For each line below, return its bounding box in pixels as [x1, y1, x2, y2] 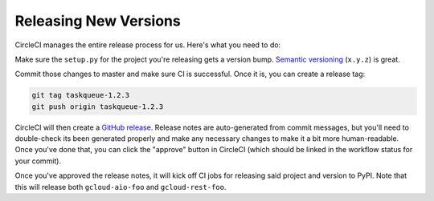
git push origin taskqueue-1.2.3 [31, 102, 164, 111]
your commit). [14, 156, 62, 166]
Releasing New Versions [14, 12, 181, 30]
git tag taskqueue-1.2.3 [31, 90, 130, 100]
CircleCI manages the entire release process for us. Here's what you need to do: [14, 40, 281, 50]
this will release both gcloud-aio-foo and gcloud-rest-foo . [14, 182, 227, 191]
